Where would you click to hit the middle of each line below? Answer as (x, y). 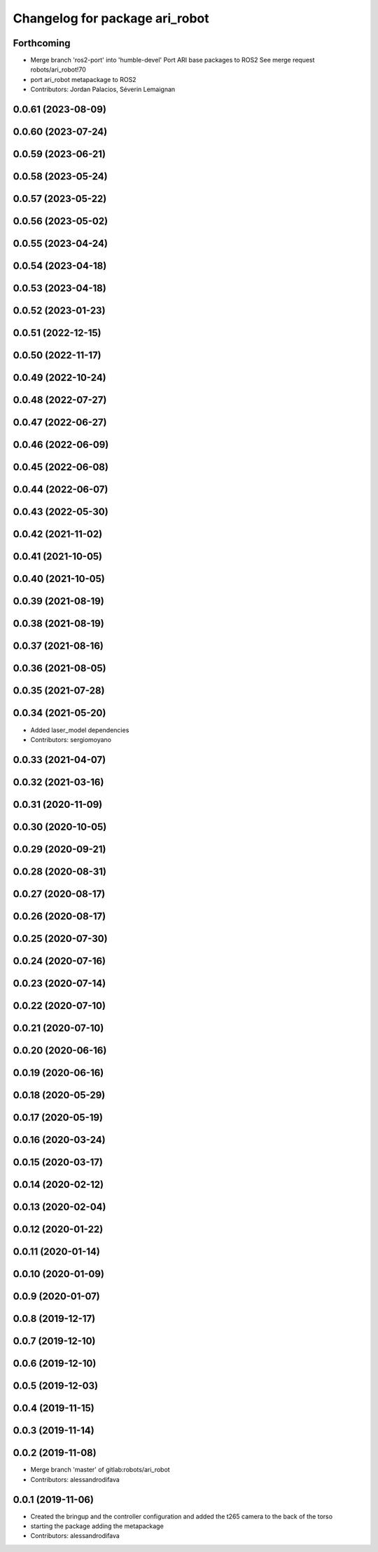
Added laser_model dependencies (80, 730)
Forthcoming (42, 43)
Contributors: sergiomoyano (71, 739)
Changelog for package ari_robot (111, 18)
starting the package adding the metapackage (97, 1526)
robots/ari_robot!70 (58, 69)
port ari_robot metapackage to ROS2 (83, 79)
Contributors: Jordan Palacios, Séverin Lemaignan (103, 89)
